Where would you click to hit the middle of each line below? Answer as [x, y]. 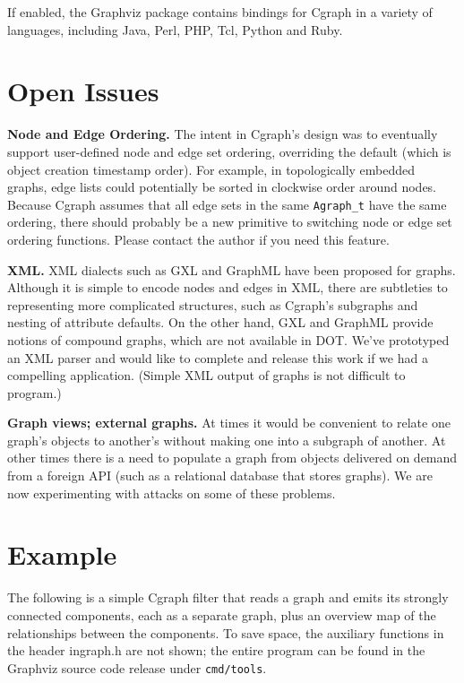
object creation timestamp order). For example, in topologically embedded [211, 169]
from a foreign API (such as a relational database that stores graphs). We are [220, 476]
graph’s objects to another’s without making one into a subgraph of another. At [227, 440]
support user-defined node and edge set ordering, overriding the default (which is [229, 151]
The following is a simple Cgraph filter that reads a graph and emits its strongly [228, 597]
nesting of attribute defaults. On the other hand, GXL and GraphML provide [220, 322]
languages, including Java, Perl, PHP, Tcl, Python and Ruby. [175, 29]
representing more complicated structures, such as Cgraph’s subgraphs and [213, 304]
